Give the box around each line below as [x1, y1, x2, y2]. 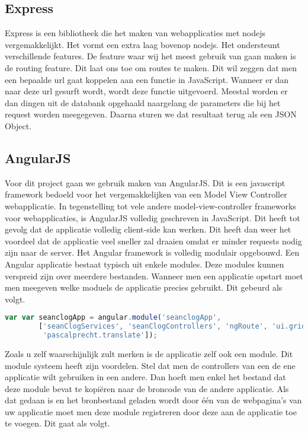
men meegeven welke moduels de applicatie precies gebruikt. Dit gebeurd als [5, 281, 283, 294]
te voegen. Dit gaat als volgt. [5, 417, 110, 429]
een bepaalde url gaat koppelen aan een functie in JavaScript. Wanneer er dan [5, 73, 289, 85]
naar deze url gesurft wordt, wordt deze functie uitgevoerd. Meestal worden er [5, 85, 288, 97]
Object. [5, 119, 32, 132]
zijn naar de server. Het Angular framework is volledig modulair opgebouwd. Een [5, 246, 300, 259]
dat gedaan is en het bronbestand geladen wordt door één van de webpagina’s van [5, 394, 302, 406]
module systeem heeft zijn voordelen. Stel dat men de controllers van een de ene [5, 359, 296, 371]
